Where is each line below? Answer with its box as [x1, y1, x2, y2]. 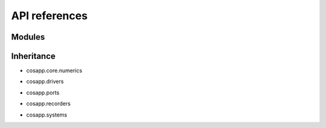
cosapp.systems [26, 111, 68, 118]
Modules [11, 32, 45, 42]
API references [11, 9, 88, 22]
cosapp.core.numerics [26, 67, 83, 75]
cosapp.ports [26, 89, 60, 96]
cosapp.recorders [26, 100, 71, 108]
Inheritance [11, 51, 56, 61]
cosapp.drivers [26, 78, 64, 85]
